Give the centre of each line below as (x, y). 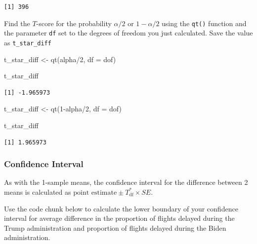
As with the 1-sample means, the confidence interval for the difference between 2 (126, 182)
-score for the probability (74, 23)
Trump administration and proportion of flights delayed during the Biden (115, 227)
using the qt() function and (204, 23)
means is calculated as (38, 192)
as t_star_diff (28, 42)
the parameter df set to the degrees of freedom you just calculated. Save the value (128, 33)
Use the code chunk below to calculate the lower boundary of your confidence (121, 208)
